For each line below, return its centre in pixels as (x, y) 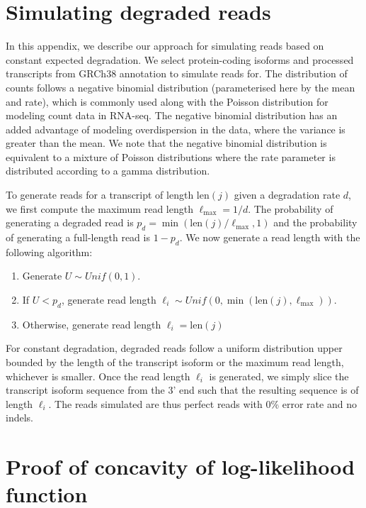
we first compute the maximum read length (99, 208)
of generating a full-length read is (78, 237)
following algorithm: (49, 252)
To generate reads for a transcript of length (100, 195)
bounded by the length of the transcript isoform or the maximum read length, (175, 362)
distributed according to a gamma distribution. (108, 171)
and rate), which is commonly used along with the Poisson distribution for (167, 101)
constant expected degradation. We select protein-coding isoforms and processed (180, 59)
